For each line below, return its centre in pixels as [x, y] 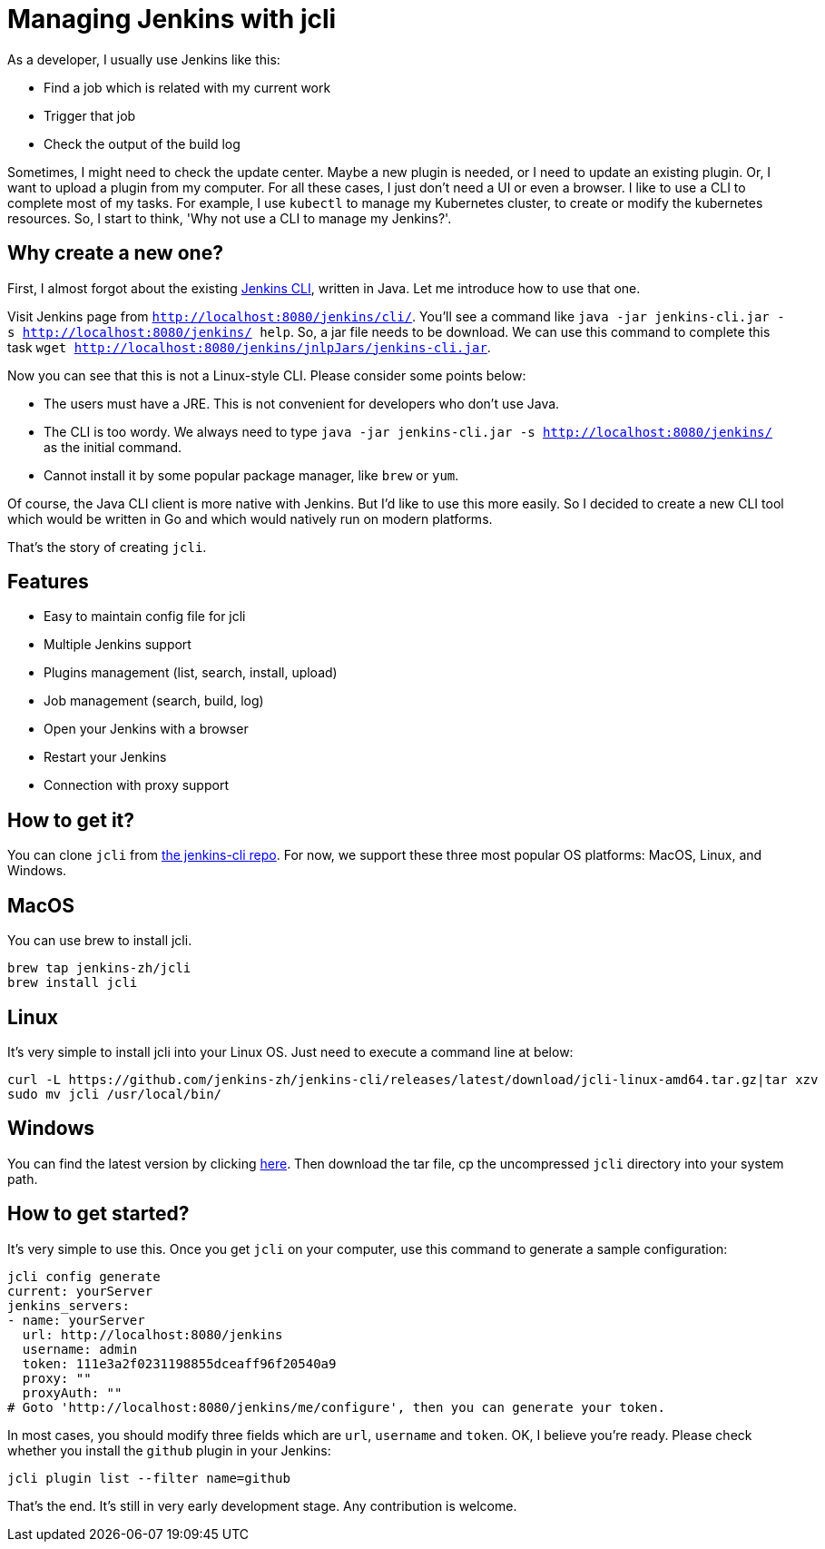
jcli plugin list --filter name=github [149, 1478]
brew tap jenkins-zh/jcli [99, 968]
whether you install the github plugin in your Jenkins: [169, 1450]
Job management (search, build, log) [154, 701]
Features [48, 582]
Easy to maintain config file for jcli [145, 617]
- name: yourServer [76, 1320]
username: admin [80, 1349]
